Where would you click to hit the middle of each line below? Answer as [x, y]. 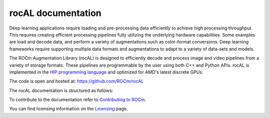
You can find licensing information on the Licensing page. [68, 109]
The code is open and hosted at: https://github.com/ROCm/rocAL [76, 81]
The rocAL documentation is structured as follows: [61, 90]
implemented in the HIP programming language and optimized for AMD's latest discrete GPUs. [106, 72]
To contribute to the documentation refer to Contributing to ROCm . [78, 99]
